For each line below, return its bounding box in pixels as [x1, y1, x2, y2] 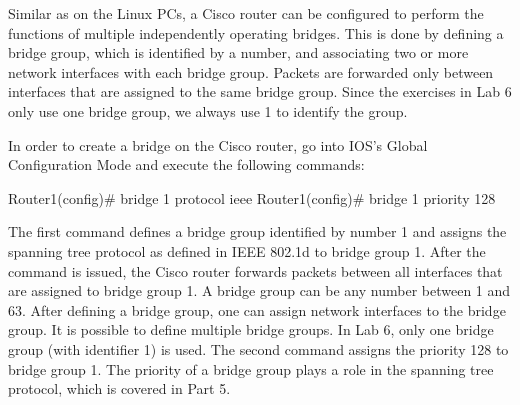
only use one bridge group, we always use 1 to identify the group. [8, 100, 408, 121]
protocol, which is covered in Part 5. [8, 378, 231, 399]
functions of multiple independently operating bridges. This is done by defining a [8, 22, 504, 43]
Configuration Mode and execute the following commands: [8, 154, 365, 175]
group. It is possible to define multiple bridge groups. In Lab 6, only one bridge [8, 319, 494, 340]
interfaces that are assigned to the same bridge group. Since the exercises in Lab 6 [8, 81, 512, 102]
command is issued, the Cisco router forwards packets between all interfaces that [8, 260, 503, 281]
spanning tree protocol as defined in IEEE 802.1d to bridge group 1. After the [8, 240, 486, 261]
